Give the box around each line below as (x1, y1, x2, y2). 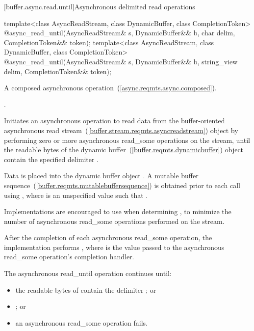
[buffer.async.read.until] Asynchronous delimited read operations (4, 1, 195, 11)
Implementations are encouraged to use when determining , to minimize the (4, 206, 231, 217)
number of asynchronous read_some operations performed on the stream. (4, 216, 225, 226)
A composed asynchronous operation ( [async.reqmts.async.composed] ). (4, 83, 217, 93)
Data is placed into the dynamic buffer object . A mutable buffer (4, 170, 199, 181)
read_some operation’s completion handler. (4, 251, 134, 262)
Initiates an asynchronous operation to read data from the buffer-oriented (4, 115, 225, 126)
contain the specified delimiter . (4, 154, 99, 164)
